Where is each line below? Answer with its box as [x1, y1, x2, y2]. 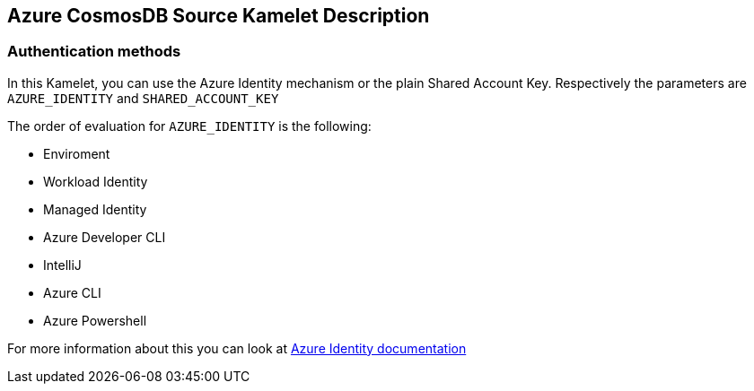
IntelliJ [43, 256, 82, 273]
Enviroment [43, 145, 110, 161]
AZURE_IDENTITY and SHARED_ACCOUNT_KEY [7, 90, 279, 106]
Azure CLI [43, 284, 101, 300]
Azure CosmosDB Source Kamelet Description [7, 4, 430, 27]
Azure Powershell [43, 312, 147, 328]
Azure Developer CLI [43, 229, 166, 245]
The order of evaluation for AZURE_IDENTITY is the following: [7, 117, 372, 134]
